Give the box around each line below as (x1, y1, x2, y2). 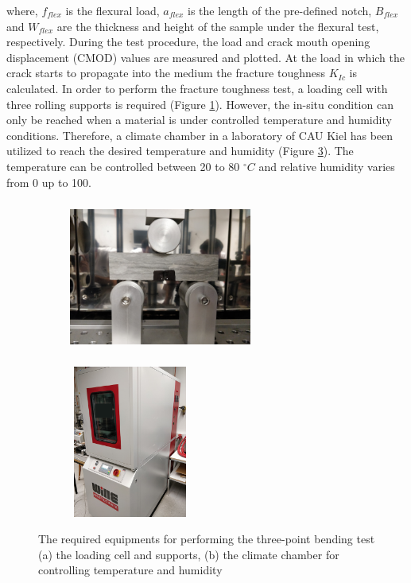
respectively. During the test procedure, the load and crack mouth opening (6, 33, 370, 50)
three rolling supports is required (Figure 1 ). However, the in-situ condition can (6, 95, 394, 112)
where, (6, 2, 38, 18)
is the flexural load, (65, 2, 160, 18)
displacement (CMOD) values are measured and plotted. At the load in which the (6, 49, 405, 65)
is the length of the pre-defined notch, (188, 2, 372, 18)
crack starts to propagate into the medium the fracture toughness (6, 64, 326, 81)
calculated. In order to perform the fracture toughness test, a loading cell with (6, 80, 388, 96)
